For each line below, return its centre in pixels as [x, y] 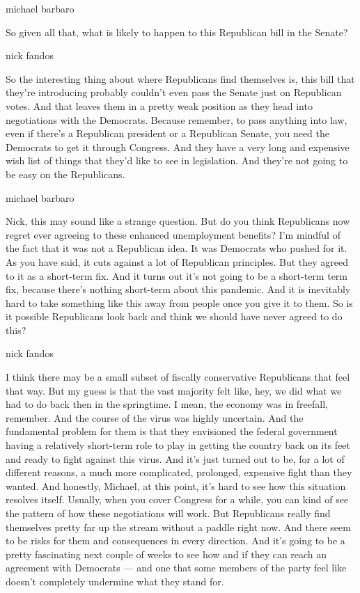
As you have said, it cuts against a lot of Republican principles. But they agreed [177, 261]
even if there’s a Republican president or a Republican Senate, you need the [167, 133]
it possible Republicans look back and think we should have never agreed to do [174, 316]
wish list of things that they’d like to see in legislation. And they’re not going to [177, 160]
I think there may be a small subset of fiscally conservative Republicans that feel [178, 377]
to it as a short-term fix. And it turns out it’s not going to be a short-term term [177, 275]
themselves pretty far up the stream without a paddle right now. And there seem [178, 527]
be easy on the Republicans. [65, 174]
